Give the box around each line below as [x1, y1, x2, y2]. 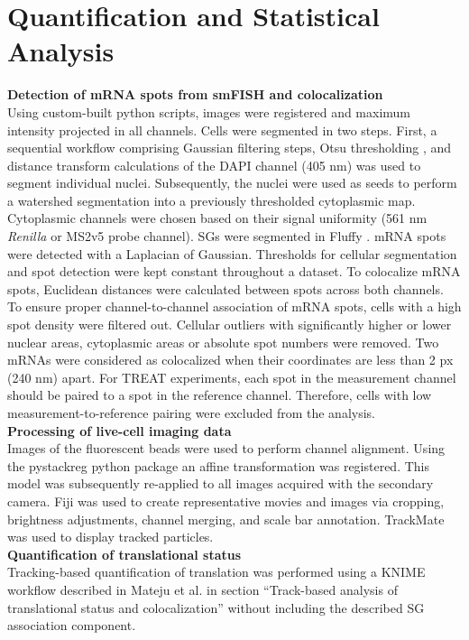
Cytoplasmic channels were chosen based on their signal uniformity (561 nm [7, 209, 428, 227]
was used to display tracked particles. [7, 527, 214, 546]
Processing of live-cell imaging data [7, 421, 232, 440]
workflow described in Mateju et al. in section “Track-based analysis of [7, 580, 398, 598]
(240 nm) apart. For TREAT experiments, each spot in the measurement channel [7, 367, 456, 386]
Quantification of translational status [7, 544, 242, 563]
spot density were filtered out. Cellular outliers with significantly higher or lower [7, 315, 452, 334]
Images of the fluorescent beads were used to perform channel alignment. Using [7, 439, 446, 458]
